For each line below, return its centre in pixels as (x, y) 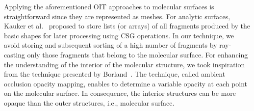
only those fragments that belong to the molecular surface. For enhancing (138, 54)
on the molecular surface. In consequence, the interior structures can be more (120, 93)
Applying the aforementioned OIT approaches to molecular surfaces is (109, 6)
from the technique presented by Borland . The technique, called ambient (115, 74)
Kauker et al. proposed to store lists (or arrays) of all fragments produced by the (127, 26)
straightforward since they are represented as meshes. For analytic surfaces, (117, 16)
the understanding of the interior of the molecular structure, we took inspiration (125, 64)
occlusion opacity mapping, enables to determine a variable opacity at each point (126, 83)
